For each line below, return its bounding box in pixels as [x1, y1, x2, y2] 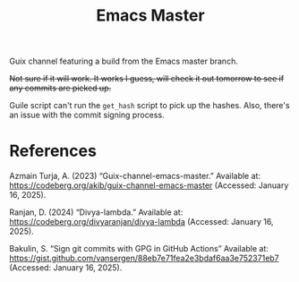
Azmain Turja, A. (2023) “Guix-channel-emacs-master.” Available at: [9, 171, 261, 182]
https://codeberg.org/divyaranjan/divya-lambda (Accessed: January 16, [9, 217, 274, 227]
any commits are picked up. [9, 82, 112, 94]
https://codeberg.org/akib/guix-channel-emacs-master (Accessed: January [9, 180, 289, 191]
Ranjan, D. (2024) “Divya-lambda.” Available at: [9, 207, 184, 218]
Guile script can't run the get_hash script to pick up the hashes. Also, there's [9, 100, 290, 111]
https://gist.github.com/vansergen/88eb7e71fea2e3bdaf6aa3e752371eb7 [9, 252, 279, 264]
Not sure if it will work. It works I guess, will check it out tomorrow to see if [9, 73, 285, 84]
